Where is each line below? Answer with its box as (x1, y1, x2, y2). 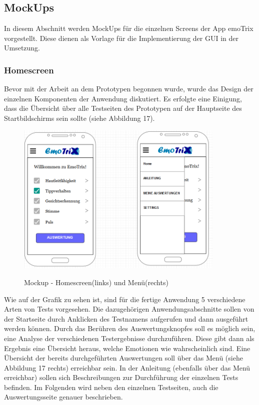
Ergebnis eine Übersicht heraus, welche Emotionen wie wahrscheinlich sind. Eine (4, 343, 250, 353)
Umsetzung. (4, 42, 40, 53)
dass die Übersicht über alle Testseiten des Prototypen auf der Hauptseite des (4, 103, 242, 113)
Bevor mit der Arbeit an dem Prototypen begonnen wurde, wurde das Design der (4, 83, 253, 94)
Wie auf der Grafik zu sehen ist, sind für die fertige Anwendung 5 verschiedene (4, 294, 245, 304)
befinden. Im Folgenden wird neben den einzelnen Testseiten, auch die (4, 382, 218, 392)
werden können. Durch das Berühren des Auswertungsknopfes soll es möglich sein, (4, 323, 255, 334)
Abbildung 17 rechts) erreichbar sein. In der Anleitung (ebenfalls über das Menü (4, 362, 250, 373)
